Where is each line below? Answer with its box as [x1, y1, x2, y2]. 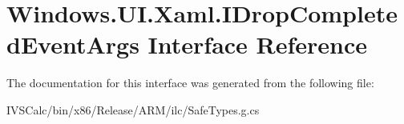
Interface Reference [147, 28, 368, 61]
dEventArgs [6, 28, 139, 61]
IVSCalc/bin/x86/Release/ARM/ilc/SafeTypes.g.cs [6, 101, 260, 118]
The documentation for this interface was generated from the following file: [6, 74, 374, 91]
